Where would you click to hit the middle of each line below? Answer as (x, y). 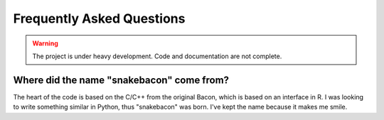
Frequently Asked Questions (99, 18)
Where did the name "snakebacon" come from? (121, 80)
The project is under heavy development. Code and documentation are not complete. (157, 56)
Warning (45, 43)
